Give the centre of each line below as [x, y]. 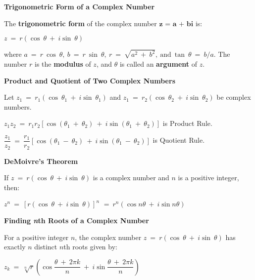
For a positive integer [36, 237]
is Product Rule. [187, 123]
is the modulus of [63, 64]
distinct [46, 247]
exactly [15, 247]
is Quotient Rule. [179, 140]
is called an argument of [158, 64]
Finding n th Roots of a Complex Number [76, 220]
